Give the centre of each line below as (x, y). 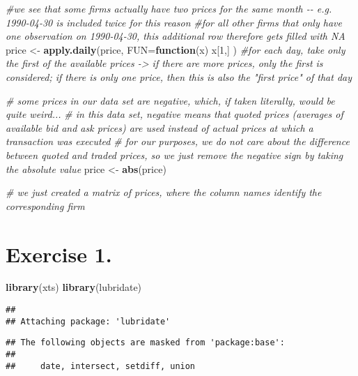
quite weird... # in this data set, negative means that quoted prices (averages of (174, 114)
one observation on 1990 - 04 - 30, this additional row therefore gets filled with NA (176, 36)
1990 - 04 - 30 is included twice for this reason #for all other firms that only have (174, 22)
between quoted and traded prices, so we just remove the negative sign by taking (174, 155)
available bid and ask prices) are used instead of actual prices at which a (159, 127)
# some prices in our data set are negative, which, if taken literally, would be (170, 100)
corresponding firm (45, 205)
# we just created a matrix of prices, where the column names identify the (164, 192)
